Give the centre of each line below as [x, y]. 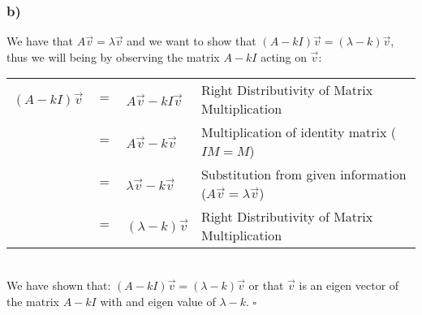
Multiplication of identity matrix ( [298, 132]
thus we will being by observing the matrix [113, 56]
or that [266, 285]
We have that [40, 41]
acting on [284, 56]
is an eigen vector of [349, 285]
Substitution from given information [304, 175]
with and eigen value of [158, 301]
